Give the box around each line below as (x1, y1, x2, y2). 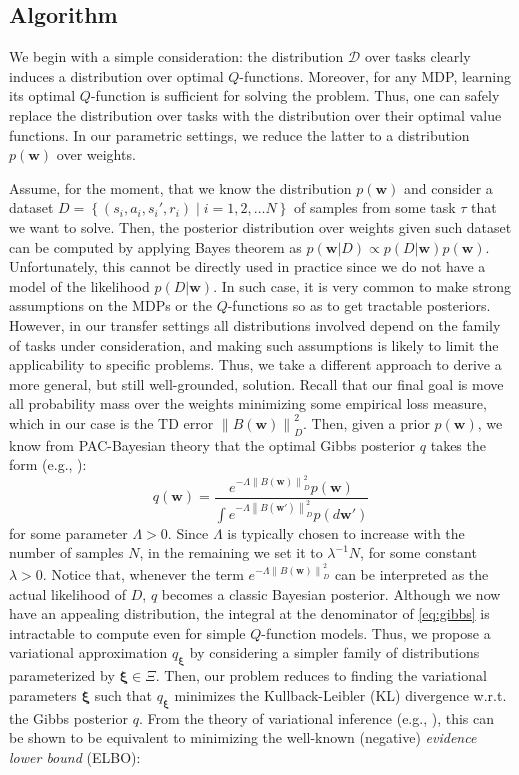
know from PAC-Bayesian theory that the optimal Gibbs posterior (9, 434, 416, 455)
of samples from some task (293, 197, 456, 218)
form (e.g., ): (9, 454, 87, 475)
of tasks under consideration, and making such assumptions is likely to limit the (9, 334, 499, 355)
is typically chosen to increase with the (227, 522, 465, 543)
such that (94, 684, 153, 705)
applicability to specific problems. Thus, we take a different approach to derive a (9, 354, 502, 375)
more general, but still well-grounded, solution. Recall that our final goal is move (9, 373, 504, 394)
